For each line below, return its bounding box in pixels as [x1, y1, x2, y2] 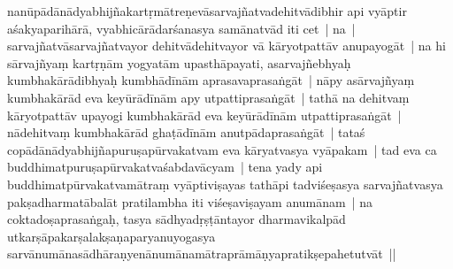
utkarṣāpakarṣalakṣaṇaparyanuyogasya [7, 227, 216, 245]
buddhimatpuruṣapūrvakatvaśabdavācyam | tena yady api [7, 158, 323, 176]
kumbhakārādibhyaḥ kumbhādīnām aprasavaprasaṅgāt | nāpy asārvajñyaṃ [7, 71, 415, 89]
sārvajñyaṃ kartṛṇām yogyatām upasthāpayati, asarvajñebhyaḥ [7, 53, 351, 72]
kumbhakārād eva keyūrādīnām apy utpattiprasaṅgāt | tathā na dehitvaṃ [7, 88, 410, 106]
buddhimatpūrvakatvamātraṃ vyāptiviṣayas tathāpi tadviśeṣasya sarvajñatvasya [7, 174, 443, 193]
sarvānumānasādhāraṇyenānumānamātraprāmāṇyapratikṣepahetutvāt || [7, 244, 396, 263]
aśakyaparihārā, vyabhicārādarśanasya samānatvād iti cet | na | [7, 19, 356, 37]
